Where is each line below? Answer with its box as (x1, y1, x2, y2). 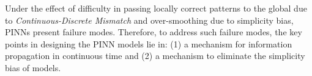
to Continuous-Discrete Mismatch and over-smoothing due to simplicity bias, (5, 13, 294, 26)
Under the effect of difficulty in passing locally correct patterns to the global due (5, 2, 307, 14)
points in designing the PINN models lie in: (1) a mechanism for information (5, 37, 292, 50)
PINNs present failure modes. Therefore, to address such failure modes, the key (5, 26, 302, 38)
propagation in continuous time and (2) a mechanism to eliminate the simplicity (5, 49, 305, 62)
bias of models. (5, 61, 61, 74)
